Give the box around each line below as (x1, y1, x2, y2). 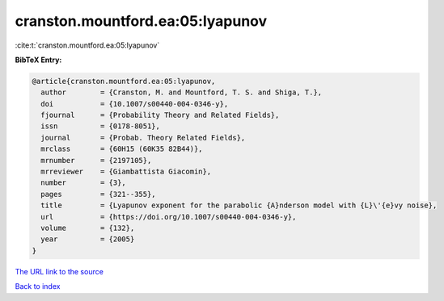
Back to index (15, 282, 61, 291)
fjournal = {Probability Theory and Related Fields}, (40, 111, 280, 120)
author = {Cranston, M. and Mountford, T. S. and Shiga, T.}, (40, 88, 323, 97)
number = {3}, (40, 178, 127, 187)
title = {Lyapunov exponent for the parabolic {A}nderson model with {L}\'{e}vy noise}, (40, 201, 438, 210)
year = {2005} (40, 235, 135, 244)
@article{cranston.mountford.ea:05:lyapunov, (32, 77, 216, 86)
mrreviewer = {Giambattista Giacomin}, (40, 167, 212, 177)
